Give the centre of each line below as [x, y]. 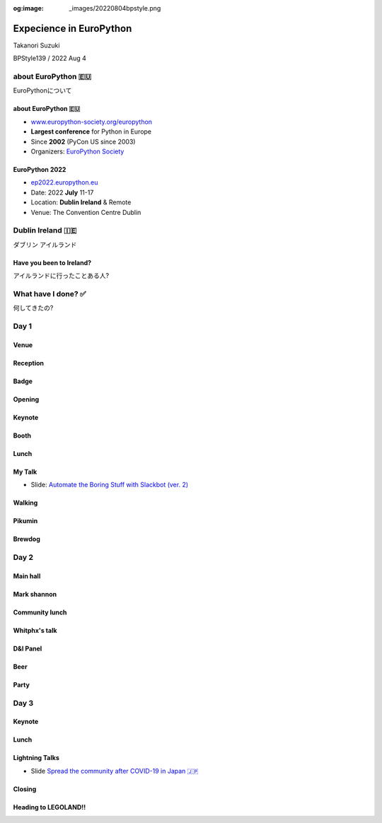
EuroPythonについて [42, 91]
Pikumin [25, 521]
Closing [25, 789]
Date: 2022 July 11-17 [62, 192]
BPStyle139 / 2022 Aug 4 [50, 58]
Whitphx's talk [35, 630]
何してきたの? [33, 308]
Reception [28, 363]
